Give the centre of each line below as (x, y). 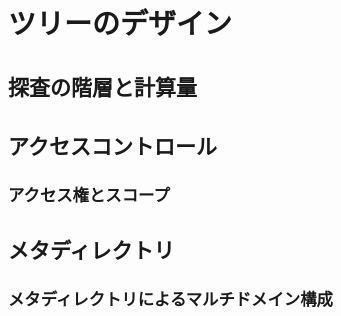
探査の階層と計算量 (102, 85)
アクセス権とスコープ (89, 193)
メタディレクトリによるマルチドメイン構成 (170, 298)
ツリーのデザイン (120, 22)
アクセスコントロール (112, 144)
